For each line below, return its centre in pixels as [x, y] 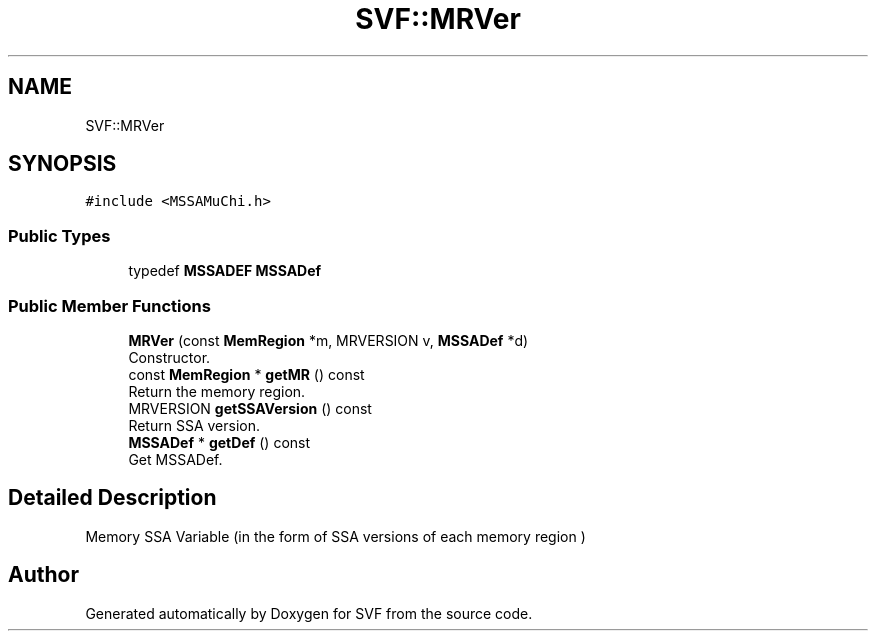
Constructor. [169, 357]
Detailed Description [112, 498]
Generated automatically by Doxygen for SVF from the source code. [309, 613]
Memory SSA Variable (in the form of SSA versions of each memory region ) [335, 536]
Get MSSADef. [175, 459]
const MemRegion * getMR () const [246, 374]
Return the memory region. [217, 391]
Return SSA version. [194, 425]
